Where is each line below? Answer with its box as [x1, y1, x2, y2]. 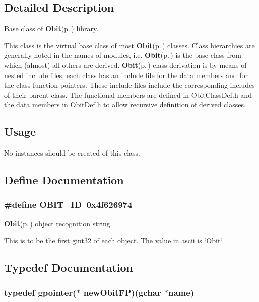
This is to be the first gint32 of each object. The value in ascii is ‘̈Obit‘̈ [4, 235, 223, 246]
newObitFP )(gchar [83, 286, 161, 298]
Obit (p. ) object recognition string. [4, 218, 112, 229]
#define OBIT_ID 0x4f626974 [4, 198, 133, 211]
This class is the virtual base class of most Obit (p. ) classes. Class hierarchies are [4, 40, 255, 50]
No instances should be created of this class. [4, 147, 140, 158]
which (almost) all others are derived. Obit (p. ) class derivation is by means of [4, 59, 247, 70]
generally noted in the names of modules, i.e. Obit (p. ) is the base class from [4, 50, 241, 60]
